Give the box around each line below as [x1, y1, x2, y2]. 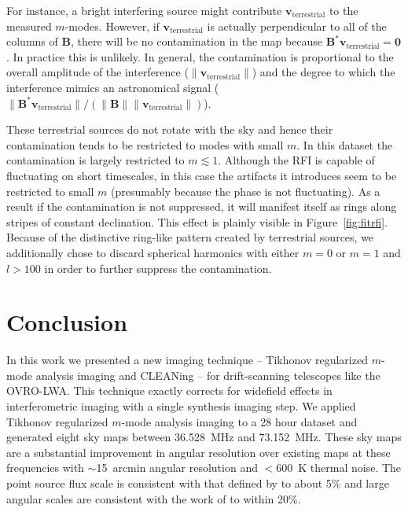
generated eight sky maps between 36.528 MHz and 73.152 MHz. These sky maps [6, 429, 402, 445]
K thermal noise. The [298, 459, 402, 476]
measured [6, 17, 52, 34]
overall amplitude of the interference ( [6, 64, 189, 80]
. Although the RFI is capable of [218, 152, 375, 168]
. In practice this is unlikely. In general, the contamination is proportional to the [6, 48, 394, 64]
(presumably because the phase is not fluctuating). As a [111, 182, 380, 199]
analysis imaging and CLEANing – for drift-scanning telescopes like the [35, 367, 380, 383]
